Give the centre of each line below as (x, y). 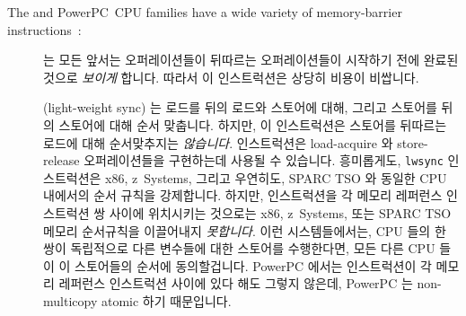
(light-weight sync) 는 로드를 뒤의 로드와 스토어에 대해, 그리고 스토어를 (240, 107)
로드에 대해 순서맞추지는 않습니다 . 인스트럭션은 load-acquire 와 (218, 142)
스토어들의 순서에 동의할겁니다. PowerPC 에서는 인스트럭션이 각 (253, 265)
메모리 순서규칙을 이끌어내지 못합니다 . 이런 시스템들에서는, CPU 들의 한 (245, 230)
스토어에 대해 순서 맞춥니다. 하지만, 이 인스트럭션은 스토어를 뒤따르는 (253, 124)
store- (413, 142)
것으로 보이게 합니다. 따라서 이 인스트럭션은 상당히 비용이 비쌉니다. (231, 77)
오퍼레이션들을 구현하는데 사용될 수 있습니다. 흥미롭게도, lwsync (264, 160)
